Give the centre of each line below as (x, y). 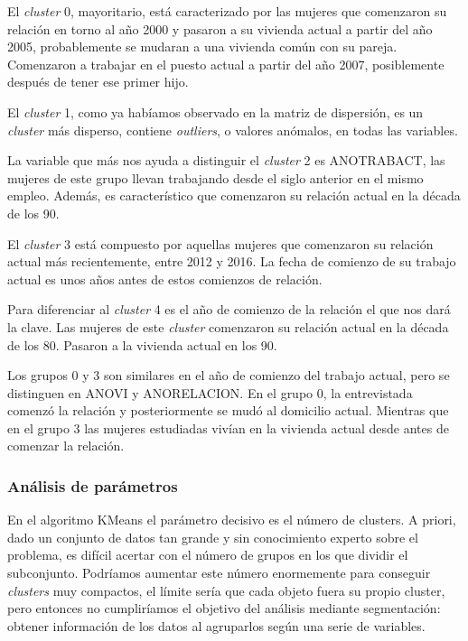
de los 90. (33, 213)
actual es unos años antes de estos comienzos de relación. (165, 279)
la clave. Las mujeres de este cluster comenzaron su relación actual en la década (228, 326)
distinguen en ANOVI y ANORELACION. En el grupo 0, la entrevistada (210, 392)
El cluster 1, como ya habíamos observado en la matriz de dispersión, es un (215, 111)
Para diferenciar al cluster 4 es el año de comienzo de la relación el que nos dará (229, 309)
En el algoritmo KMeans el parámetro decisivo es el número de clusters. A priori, (232, 520)
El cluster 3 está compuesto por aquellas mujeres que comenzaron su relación (220, 243)
